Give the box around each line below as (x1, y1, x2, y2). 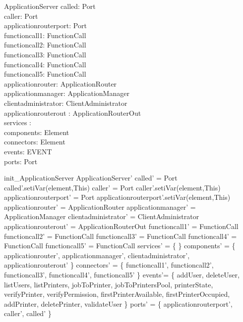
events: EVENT (4, 146, 52, 156)
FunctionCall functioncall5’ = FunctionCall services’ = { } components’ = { (4, 240, 236, 251)
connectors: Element (4, 137, 65, 147)
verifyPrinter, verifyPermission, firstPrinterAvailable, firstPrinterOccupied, (4, 289, 230, 299)
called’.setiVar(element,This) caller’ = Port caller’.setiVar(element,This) (4, 182, 221, 192)
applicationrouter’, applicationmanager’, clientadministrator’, (4, 250, 190, 260)
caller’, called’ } (4, 308, 52, 319)
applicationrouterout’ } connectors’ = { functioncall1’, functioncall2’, (4, 260, 214, 270)
